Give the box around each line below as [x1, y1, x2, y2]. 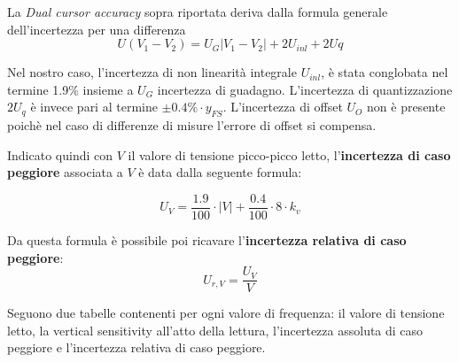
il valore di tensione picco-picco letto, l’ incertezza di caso [128, 145, 451, 164]
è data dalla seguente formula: [138, 163, 302, 181]
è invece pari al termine [30, 97, 158, 116]
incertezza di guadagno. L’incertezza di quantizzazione [157, 80, 453, 98]
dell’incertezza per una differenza [7, 19, 186, 38]
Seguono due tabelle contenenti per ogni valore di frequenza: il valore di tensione [7, 304, 445, 322]
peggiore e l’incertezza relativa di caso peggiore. [7, 338, 266, 357]
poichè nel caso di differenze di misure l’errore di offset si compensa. [7, 116, 377, 135]
